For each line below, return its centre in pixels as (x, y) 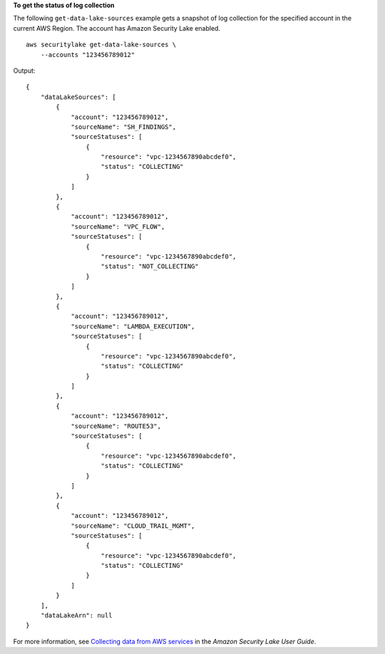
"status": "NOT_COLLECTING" (150, 266)
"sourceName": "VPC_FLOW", (118, 227)
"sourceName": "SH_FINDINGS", (124, 127)
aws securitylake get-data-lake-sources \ (101, 45)
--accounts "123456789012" (88, 54)
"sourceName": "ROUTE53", (116, 426)
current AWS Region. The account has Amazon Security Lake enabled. (117, 28)
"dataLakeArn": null (76, 616)
